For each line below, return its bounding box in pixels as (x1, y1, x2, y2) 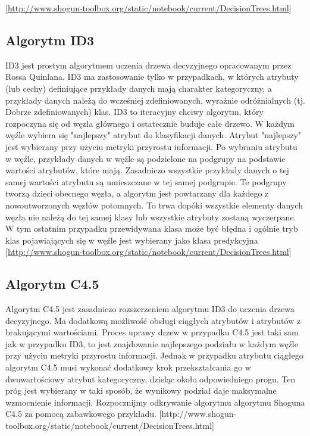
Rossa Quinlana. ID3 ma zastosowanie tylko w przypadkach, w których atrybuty (5, 70, 299, 83)
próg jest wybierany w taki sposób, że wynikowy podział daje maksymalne (5, 384, 277, 397)
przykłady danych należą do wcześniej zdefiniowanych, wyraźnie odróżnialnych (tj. (5, 94, 305, 106)
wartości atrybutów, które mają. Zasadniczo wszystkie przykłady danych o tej (5, 164, 289, 176)
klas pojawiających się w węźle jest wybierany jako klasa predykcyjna (5, 233, 258, 246)
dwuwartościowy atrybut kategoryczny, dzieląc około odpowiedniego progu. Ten (5, 372, 296, 385)
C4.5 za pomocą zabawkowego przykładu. (5, 407, 157, 420)
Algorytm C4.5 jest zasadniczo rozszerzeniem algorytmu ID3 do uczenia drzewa (5, 303, 295, 315)
